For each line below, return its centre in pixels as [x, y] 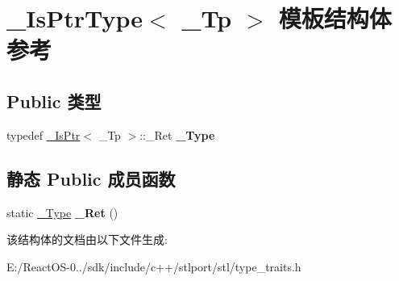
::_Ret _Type [177, 134]
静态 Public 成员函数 [91, 178]
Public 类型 [54, 101]
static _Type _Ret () [62, 212]
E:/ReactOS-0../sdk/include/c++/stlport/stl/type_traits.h [154, 266]
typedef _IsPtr [44, 134]
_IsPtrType [75, 18]
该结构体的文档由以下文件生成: [87, 239]
